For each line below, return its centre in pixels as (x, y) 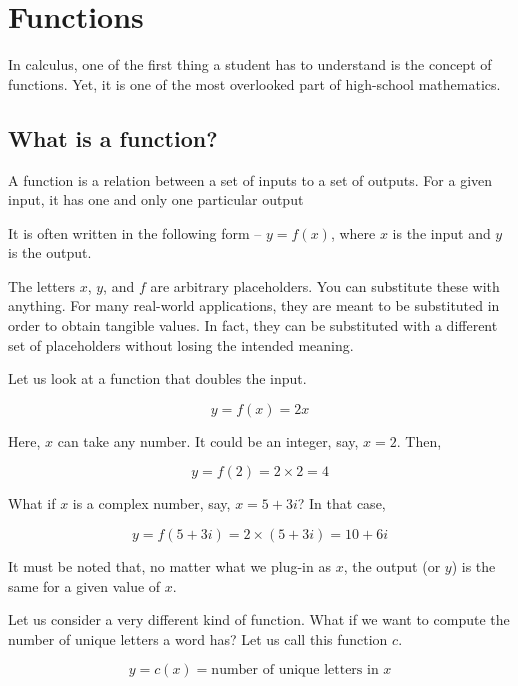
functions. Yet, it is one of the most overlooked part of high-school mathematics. (254, 83)
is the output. (50, 252)
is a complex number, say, (151, 503)
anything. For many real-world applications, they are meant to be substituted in (254, 305)
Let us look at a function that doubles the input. (157, 378)
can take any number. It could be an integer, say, (208, 440)
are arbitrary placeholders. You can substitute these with (325, 285)
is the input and (441, 232)
